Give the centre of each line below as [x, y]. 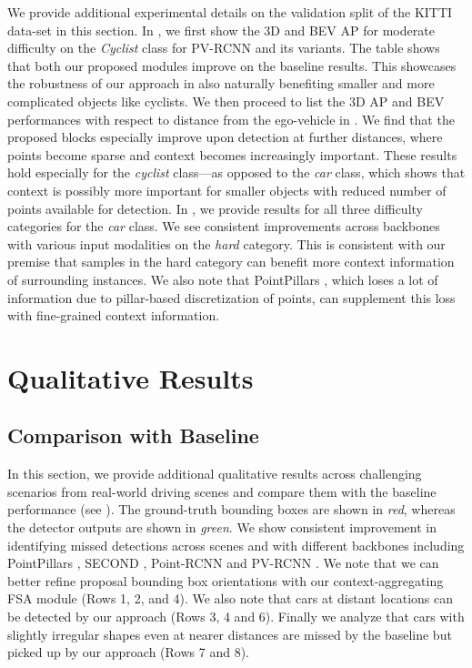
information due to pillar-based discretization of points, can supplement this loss [231, 297]
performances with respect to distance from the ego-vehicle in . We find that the [231, 119]
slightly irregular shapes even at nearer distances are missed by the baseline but [230, 634]
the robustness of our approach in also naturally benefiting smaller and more [221, 83]
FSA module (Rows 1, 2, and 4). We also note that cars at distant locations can [231, 598]
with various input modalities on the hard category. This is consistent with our [226, 243]
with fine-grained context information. [114, 315]
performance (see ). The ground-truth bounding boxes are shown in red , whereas [231, 509]
